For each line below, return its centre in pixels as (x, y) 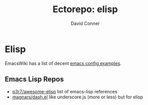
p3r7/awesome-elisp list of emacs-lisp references (65, 91)
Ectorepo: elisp (85, 9)
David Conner (85, 23)
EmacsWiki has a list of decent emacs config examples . (63, 63)
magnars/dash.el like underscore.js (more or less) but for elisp (78, 97)
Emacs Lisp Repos (34, 79)
